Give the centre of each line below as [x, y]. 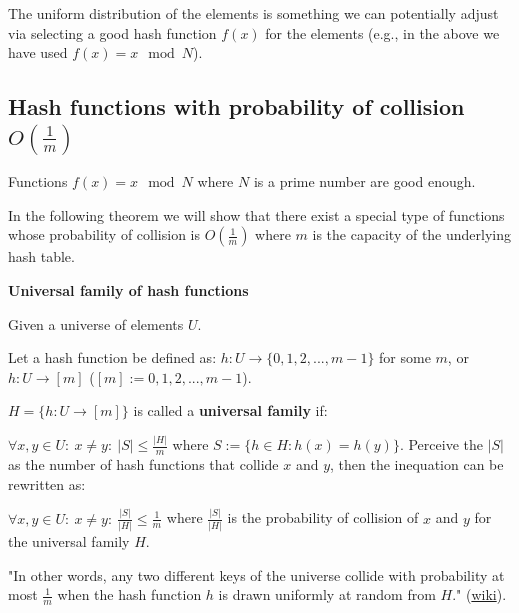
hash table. [41, 256]
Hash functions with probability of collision [236, 106]
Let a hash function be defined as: [112, 357]
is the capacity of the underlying [412, 234]
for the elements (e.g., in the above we [382, 32]
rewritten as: [47, 483]
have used [38, 52]
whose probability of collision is [104, 234]
